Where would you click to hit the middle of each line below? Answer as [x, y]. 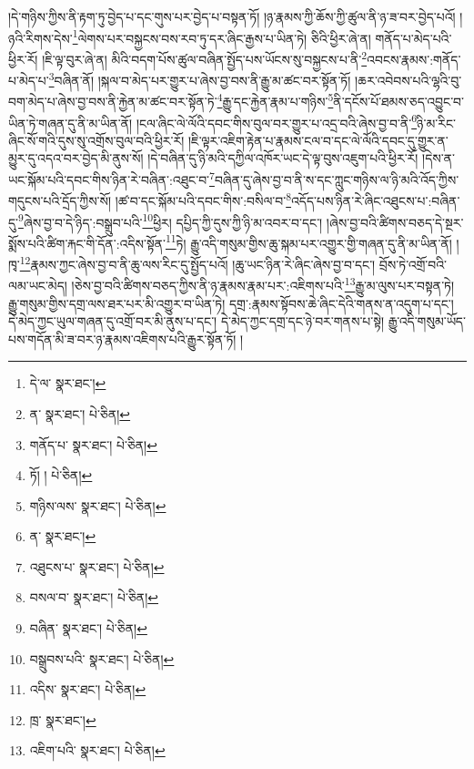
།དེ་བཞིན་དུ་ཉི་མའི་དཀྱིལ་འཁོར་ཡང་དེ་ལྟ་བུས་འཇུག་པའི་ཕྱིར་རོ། [283, 158]
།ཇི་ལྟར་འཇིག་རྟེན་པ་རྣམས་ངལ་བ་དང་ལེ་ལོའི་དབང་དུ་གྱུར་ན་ [318, 140]
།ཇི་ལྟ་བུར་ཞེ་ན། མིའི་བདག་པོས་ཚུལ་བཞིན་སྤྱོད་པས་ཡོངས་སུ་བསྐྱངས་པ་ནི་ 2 [205, 57]
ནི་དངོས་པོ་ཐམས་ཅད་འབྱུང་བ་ [399, 101]
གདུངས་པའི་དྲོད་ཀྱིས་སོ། [60, 200]
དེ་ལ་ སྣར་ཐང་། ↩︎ [68, 383]
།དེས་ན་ [439, 158]
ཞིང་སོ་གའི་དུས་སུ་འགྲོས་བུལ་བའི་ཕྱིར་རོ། [96, 140]
